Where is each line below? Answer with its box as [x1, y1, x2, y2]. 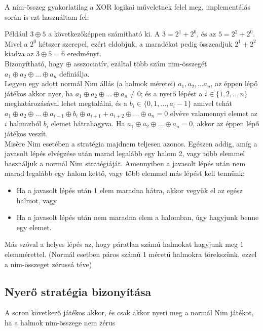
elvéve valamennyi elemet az [170, 107, 258, 118]
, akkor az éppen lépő [193, 118, 259, 129]
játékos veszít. [5, 128, 48, 138]
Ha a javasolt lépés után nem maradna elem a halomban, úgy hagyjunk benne [16, 212, 259, 223]
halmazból [9, 118, 42, 129]
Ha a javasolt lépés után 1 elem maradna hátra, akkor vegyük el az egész [16, 185, 243, 195]
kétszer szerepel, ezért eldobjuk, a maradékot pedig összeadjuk [39, 38, 233, 49]
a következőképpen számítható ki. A [48, 28, 160, 39]
